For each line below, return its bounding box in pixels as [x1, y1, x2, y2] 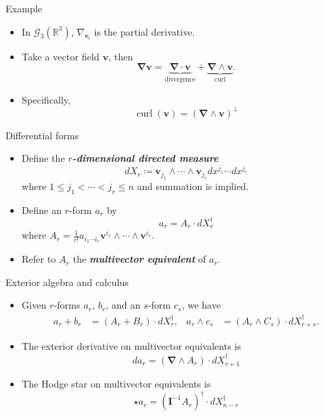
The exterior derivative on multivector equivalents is [21, 339, 241, 353]
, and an [105, 298, 140, 312]
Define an [21, 202, 62, 217]
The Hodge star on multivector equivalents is [21, 377, 211, 391]
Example [5, 1, 42, 15]
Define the [21, 151, 65, 165]
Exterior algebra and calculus [5, 274, 129, 289]
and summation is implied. [137, 178, 249, 193]
